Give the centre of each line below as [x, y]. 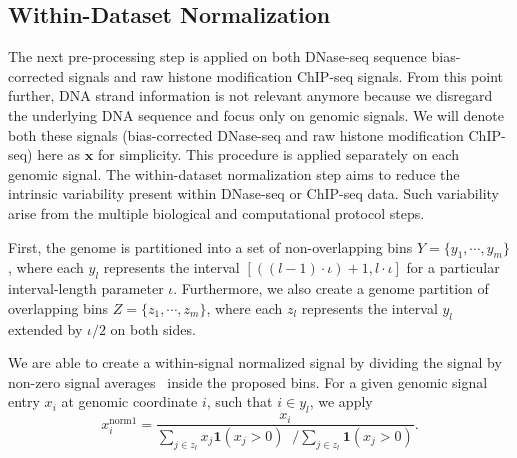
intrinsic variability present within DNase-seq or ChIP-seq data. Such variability [253, 193]
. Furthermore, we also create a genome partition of [331, 288]
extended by [45, 328]
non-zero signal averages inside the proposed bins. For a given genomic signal [248, 381]
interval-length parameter [86, 288]
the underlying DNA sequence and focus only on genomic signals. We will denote [256, 114]
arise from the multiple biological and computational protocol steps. [216, 212]
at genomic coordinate [129, 401]
